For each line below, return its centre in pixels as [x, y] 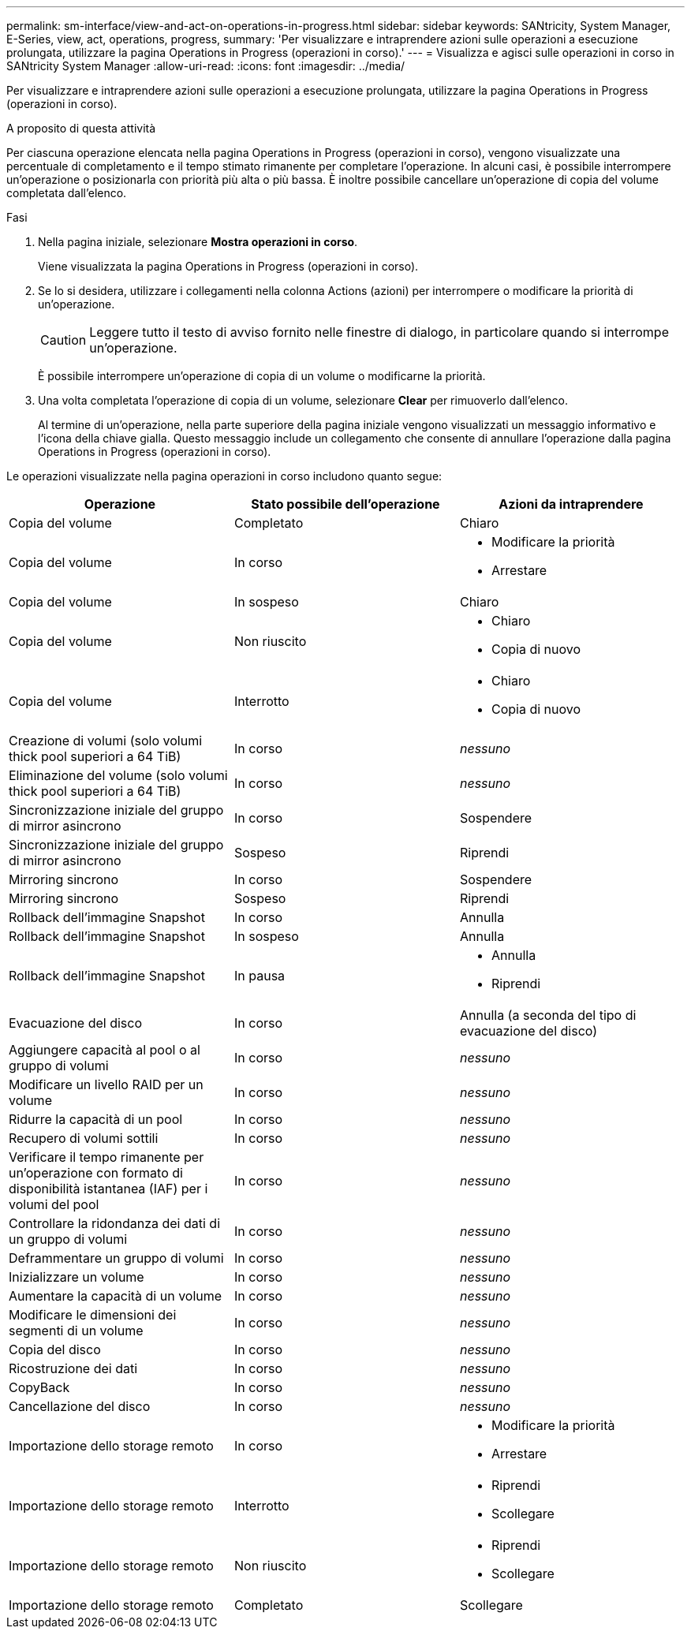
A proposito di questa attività [81, 128]
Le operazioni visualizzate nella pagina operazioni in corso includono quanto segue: [224, 476]
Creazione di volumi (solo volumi [106, 741]
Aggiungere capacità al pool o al [105, 1050]
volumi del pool [54, 1204]
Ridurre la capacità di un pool [96, 1119]
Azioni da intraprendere [571, 504]
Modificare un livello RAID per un [106, 1084]
